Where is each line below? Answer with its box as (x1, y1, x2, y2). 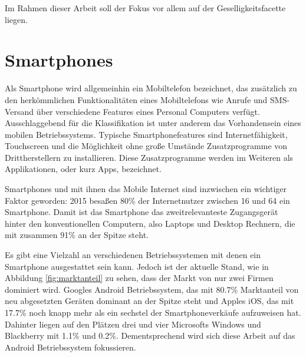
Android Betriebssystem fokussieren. (5, 341, 136, 353)
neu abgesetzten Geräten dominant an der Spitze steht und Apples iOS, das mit (5, 295, 294, 307)
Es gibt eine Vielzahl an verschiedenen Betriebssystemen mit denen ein (5, 249, 261, 261)
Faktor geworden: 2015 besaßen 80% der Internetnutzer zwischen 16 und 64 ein (5, 194, 290, 206)
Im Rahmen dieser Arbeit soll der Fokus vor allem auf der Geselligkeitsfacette (5, 2, 286, 14)
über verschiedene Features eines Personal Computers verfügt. (36, 105, 260, 117)
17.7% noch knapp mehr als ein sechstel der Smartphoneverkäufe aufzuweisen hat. (5, 306, 301, 318)
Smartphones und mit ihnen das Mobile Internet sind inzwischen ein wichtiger (5, 183, 287, 195)
